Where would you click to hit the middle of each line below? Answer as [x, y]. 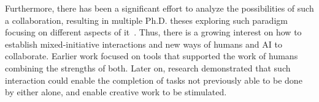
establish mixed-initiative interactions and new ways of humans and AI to [144, 44]
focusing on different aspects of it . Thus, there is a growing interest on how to [153, 32]
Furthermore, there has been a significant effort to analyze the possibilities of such [159, 8]
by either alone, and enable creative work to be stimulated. [116, 92]
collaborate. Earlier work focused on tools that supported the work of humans [152, 56]
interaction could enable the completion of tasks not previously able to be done [154, 80]
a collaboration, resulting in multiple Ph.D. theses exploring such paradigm [146, 20]
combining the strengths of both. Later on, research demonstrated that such [148, 67]
